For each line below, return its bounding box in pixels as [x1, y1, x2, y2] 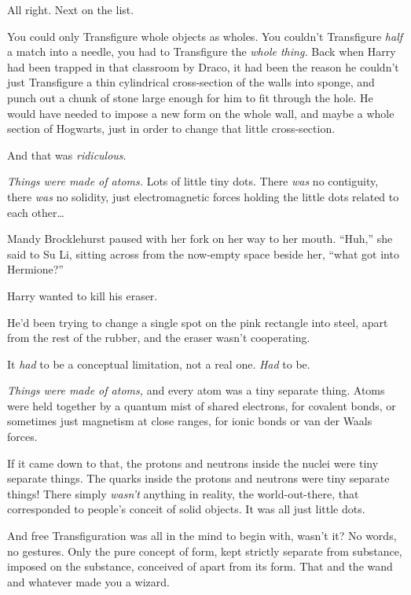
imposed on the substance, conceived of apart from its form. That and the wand [7, 558, 393, 575]
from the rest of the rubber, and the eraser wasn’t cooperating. [7, 329, 310, 346]
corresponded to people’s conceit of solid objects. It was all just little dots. [7, 501, 365, 517]
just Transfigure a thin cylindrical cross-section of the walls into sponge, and [7, 74, 375, 90]
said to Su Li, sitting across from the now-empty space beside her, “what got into [7, 245, 399, 262]
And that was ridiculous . [7, 146, 127, 163]
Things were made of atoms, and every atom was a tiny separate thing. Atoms [7, 382, 385, 399]
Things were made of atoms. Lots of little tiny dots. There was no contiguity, [7, 173, 379, 189]
